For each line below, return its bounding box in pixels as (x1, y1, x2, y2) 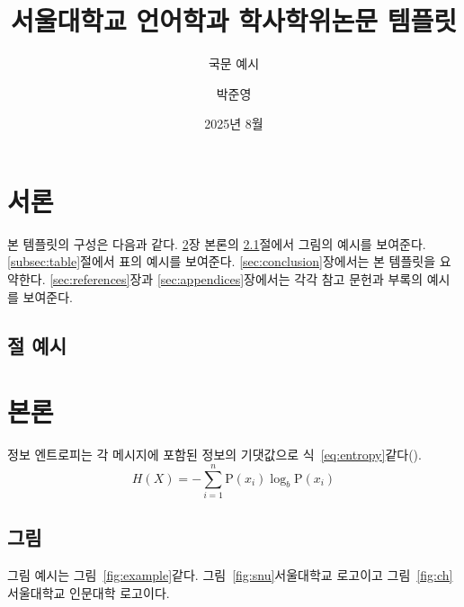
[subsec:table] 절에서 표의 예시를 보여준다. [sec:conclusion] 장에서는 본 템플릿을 (7, 252, 436, 271)
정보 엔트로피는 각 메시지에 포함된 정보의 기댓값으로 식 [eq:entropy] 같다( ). (7, 445, 422, 464)
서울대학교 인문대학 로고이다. (7, 583, 170, 602)
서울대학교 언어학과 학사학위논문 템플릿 (11, 2, 457, 39)
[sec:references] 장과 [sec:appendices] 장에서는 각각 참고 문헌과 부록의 (49, 270, 424, 289)
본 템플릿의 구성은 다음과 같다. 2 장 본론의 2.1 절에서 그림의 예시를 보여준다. (7, 234, 426, 253)
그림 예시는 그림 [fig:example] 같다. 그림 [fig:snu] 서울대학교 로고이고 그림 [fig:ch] (7, 566, 453, 585)
